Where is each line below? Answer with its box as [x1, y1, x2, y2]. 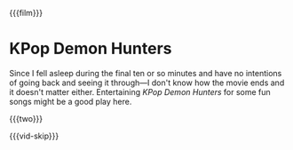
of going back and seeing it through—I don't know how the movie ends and [9, 77, 285, 88]
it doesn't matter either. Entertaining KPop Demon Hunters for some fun [9, 86, 271, 97]
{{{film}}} [9, 8, 44, 18]
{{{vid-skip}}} [9, 130, 59, 141]
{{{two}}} [9, 113, 44, 123]
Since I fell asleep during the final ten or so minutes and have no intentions [9, 67, 282, 78]
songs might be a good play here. [9, 96, 132, 107]
